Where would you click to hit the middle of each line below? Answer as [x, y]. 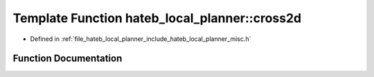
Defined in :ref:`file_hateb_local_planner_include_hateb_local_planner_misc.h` [141, 39]
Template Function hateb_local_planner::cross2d [157, 18]
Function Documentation [68, 59]
